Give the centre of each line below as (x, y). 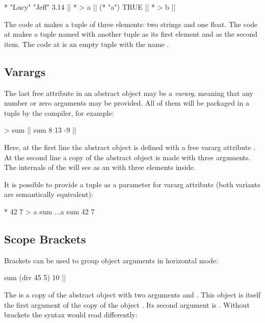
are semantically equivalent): (49, 194)
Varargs (25, 71)
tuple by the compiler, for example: (59, 113)
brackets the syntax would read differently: (71, 315)
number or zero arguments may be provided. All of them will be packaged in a (127, 103)
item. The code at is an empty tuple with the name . (87, 44)
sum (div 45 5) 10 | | (35, 277)
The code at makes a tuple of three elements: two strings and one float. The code (131, 24)
